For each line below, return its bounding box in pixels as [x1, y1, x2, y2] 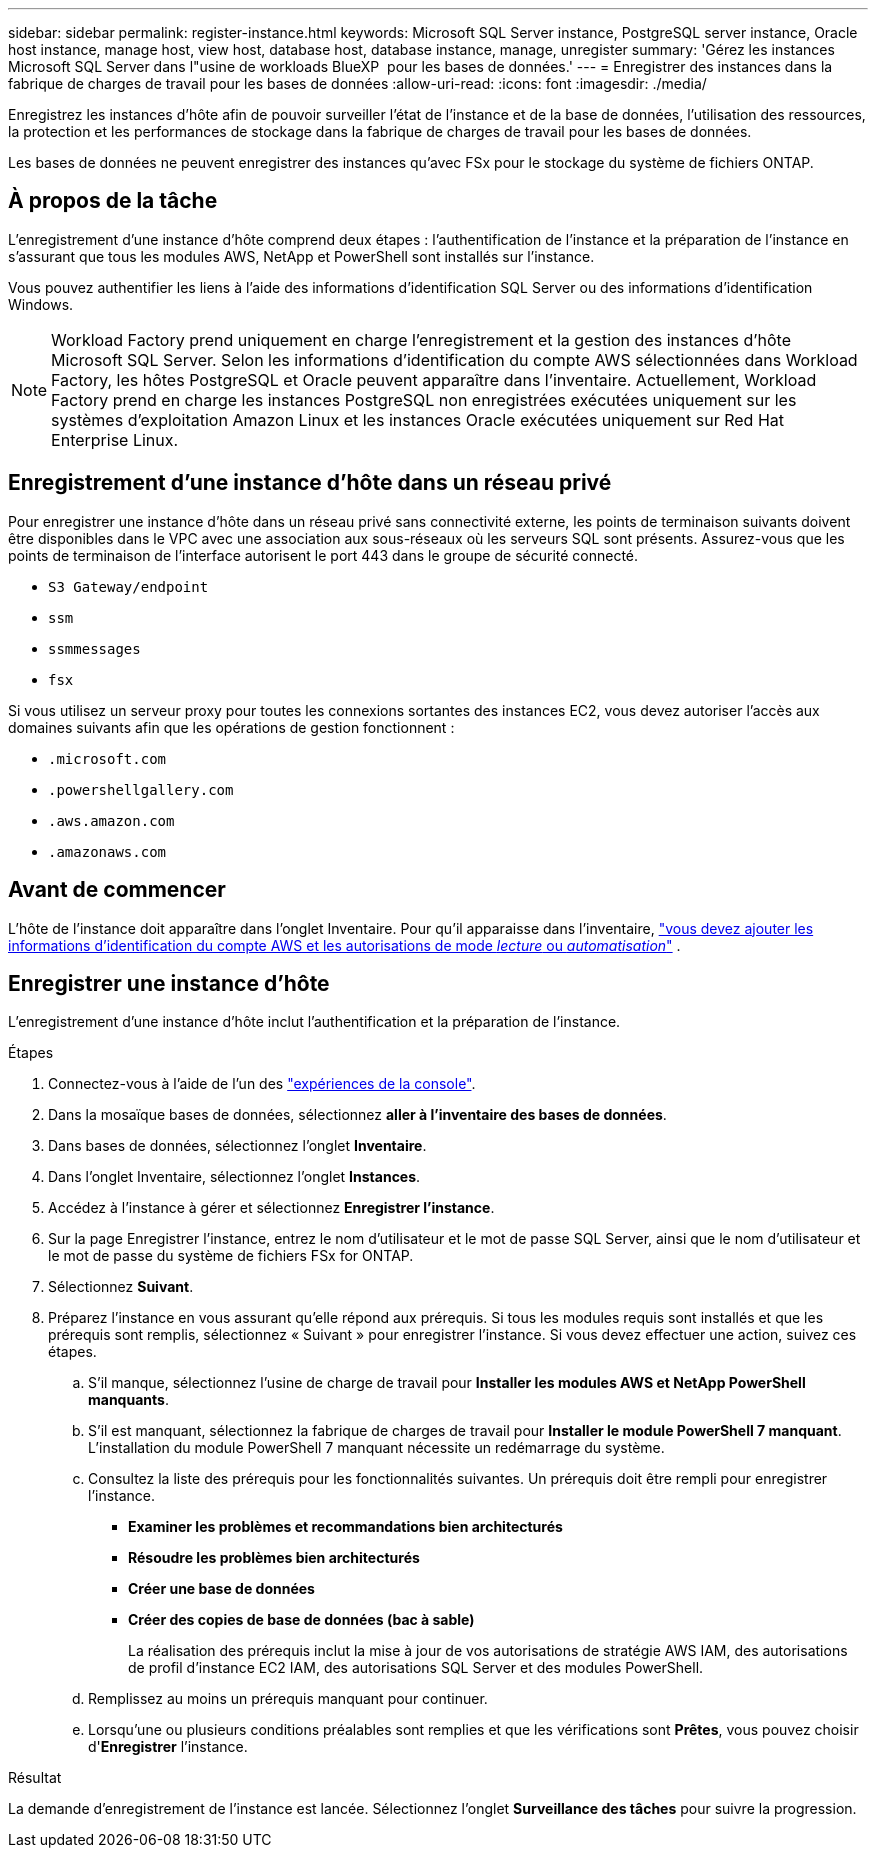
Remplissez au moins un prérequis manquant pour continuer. [88, 1690, 488, 1708]
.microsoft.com [48, 750, 167, 767]
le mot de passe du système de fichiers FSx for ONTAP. [48, 1247, 414, 1265]
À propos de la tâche [8, 188, 218, 214]
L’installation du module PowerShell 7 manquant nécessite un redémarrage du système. [88, 1439, 665, 1457]
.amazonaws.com [48, 843, 167, 860]
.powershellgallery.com [48, 781, 234, 798]
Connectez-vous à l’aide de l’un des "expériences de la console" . [48, 1075, 476, 1093]
